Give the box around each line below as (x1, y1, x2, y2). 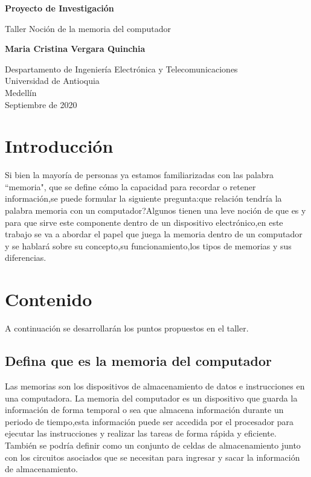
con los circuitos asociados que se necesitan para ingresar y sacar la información (5, 450, 300, 463)
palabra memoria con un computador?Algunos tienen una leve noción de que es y (5, 204, 306, 217)
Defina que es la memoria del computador (5, 351, 272, 370)
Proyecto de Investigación (5, 2, 114, 14)
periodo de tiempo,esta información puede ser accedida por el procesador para (5, 415, 294, 427)
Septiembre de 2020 (5, 98, 77, 110)
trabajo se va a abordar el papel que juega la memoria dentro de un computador (5, 228, 303, 240)
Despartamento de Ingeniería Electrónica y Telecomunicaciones (5, 62, 238, 75)
